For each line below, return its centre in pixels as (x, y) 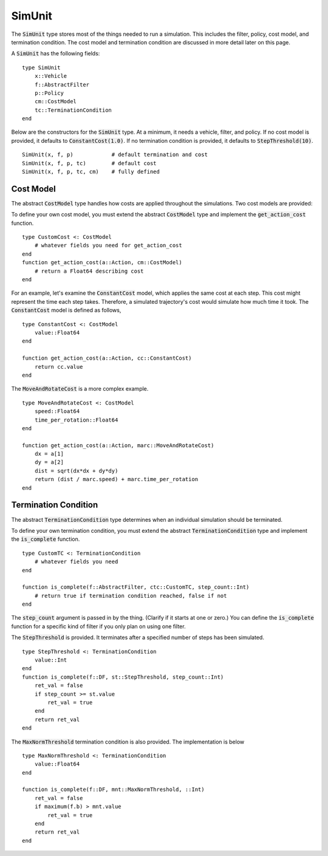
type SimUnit (41, 67)
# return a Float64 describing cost (89, 271)
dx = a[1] (49, 454)
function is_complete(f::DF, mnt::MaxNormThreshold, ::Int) (113, 789)
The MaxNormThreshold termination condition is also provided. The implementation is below (128, 742)
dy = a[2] (49, 462)
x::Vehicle (51, 76)
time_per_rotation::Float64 (76, 420)
